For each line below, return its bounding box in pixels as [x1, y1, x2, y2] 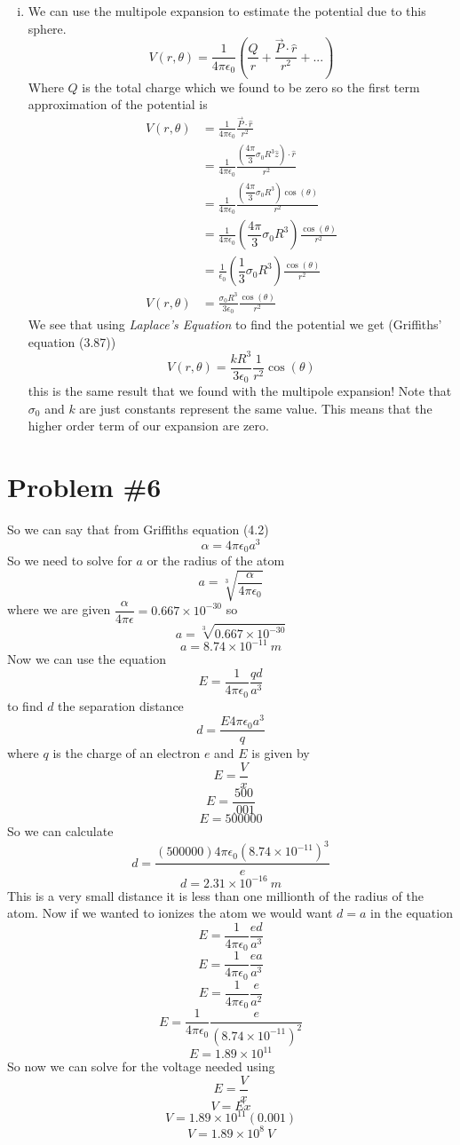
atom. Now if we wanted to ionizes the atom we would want [7, 904, 333, 922]
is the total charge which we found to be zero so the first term [82, 77, 420, 96]
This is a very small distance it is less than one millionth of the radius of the [7, 886, 424, 904]
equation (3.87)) [28, 332, 116, 351]
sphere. [28, 19, 67, 37]
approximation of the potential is [28, 95, 208, 114]
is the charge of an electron [52, 744, 201, 762]
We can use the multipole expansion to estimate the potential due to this [28, 2, 426, 20]
